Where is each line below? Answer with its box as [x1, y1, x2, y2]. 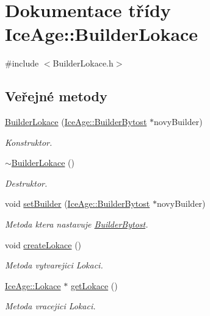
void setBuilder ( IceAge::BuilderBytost [5, 197, 150, 210]
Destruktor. [5, 176, 48, 189]
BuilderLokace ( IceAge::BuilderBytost [5, 115, 147, 128]
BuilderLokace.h [52, 57, 114, 70]
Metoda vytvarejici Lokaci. [5, 259, 103, 271]
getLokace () [70, 279, 118, 292]
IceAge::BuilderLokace [5, 21, 198, 46]
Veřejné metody [5, 87, 107, 106]
